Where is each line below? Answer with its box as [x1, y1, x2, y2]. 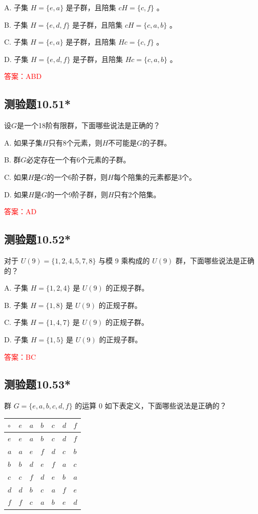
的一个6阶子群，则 [47, 171, 108, 182]
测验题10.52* [4, 231, 71, 247]
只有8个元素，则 [48, 137, 102, 148]
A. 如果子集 [4, 137, 43, 148]
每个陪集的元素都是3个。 [113, 171, 196, 182]
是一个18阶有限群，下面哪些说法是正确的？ [17, 120, 161, 131]
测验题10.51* [4, 96, 71, 112]
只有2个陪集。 [114, 189, 161, 199]
